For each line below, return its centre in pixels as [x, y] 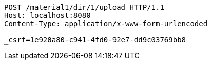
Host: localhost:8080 [47, 15]
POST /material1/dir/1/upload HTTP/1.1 [84, 7]
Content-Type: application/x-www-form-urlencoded [106, 24]
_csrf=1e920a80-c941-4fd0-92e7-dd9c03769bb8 [95, 40]
